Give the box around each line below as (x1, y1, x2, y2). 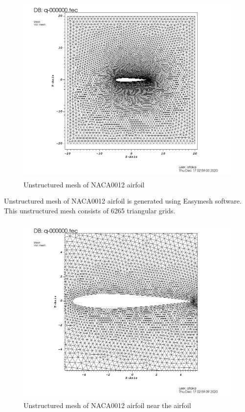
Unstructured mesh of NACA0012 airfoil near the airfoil (23, 400, 191, 411)
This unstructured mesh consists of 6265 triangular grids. (4, 205, 176, 215)
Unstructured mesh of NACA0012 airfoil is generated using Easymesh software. (4, 196, 242, 206)
